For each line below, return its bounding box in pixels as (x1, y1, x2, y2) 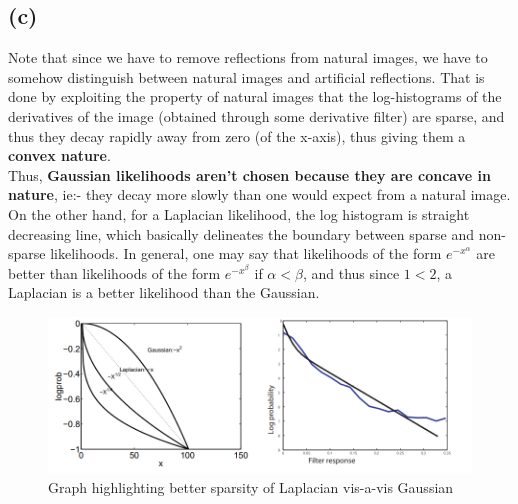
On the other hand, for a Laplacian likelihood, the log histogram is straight (8, 203, 470, 224)
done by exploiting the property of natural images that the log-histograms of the (8, 86, 502, 107)
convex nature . (8, 145, 111, 166)
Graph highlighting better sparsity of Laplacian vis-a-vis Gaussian (48, 476, 454, 497)
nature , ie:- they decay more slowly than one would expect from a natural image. (8, 184, 511, 205)
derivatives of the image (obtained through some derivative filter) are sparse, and (8, 105, 505, 126)
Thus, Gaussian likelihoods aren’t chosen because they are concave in (8, 164, 491, 185)
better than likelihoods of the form (8, 262, 221, 283)
